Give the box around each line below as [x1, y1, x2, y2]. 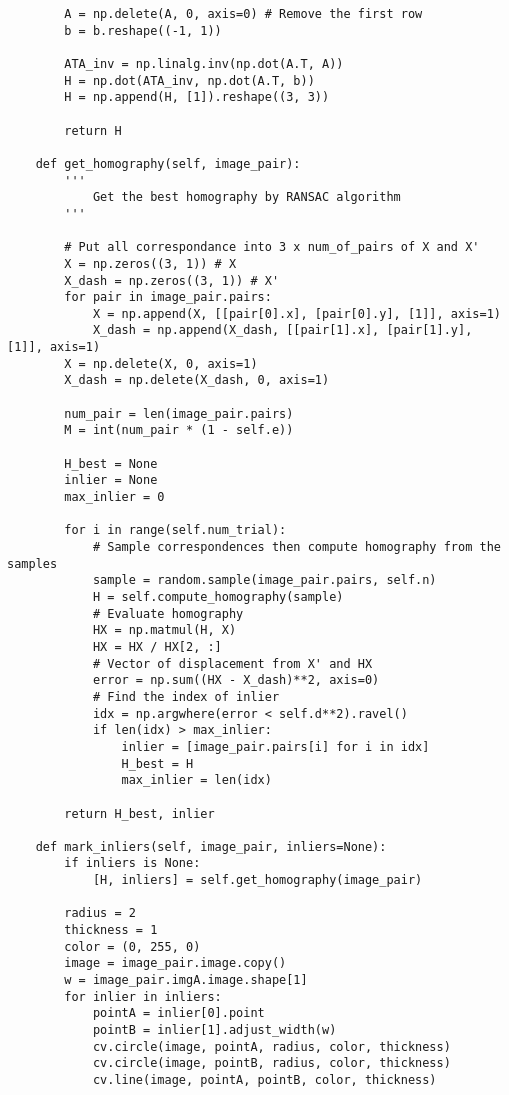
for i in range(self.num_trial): [64, 523, 287, 538]
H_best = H [121, 756, 194, 771]
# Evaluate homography [92, 606, 244, 621]
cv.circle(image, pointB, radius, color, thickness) [92, 1056, 451, 1071]
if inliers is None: [64, 856, 201, 871]
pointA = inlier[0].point [92, 1006, 265, 1021]
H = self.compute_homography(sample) [92, 589, 344, 604]
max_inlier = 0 [64, 490, 165, 505]
